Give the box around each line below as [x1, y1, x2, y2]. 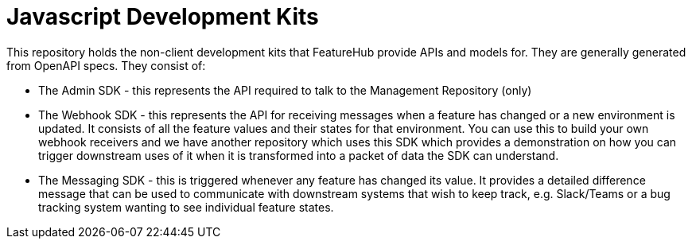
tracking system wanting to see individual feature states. [38, 200, 334, 214]
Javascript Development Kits [6, 3, 319, 30]
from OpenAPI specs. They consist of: [6, 58, 206, 72]
